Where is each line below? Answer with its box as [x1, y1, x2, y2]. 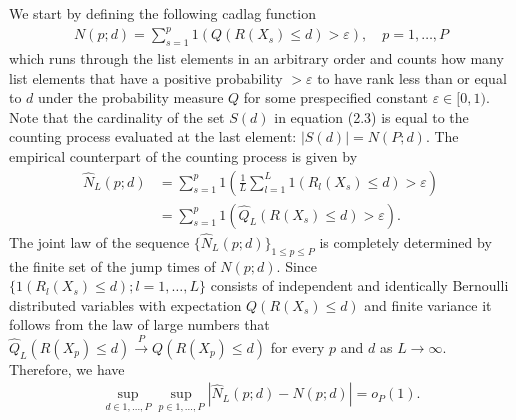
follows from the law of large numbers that [9, 314, 270, 335]
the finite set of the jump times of [9, 255, 216, 276]
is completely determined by [319, 231, 492, 252]
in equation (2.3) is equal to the [274, 106, 469, 127]
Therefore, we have [9, 358, 125, 379]
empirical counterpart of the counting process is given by [9, 145, 358, 166]
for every [270, 336, 325, 357]
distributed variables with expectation [9, 294, 242, 315]
